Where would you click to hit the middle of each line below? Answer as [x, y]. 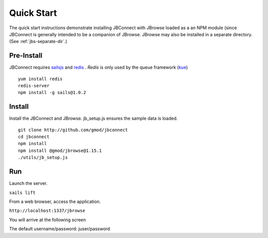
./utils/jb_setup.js [43, 158]
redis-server [34, 86]
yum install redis [40, 79]
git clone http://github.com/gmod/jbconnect [73, 130]
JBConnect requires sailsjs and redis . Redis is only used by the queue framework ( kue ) [99, 67]
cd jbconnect [34, 137]
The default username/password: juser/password [60, 229]
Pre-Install [26, 56]
